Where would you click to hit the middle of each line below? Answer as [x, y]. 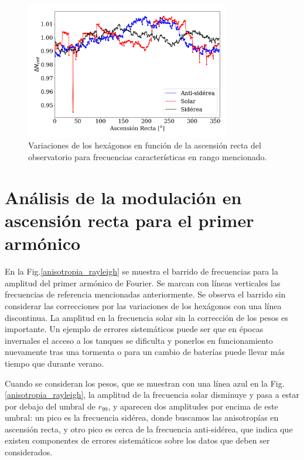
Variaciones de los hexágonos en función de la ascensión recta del [145, 145]
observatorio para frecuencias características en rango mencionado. [148, 157]
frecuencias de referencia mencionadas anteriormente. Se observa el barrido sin [145, 294]
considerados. [29, 452]
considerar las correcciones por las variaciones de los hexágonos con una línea [143, 305]
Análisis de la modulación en [123, 197]
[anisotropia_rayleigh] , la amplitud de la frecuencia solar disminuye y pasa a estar [152, 395]
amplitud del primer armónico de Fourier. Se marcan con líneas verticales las [143, 283]
